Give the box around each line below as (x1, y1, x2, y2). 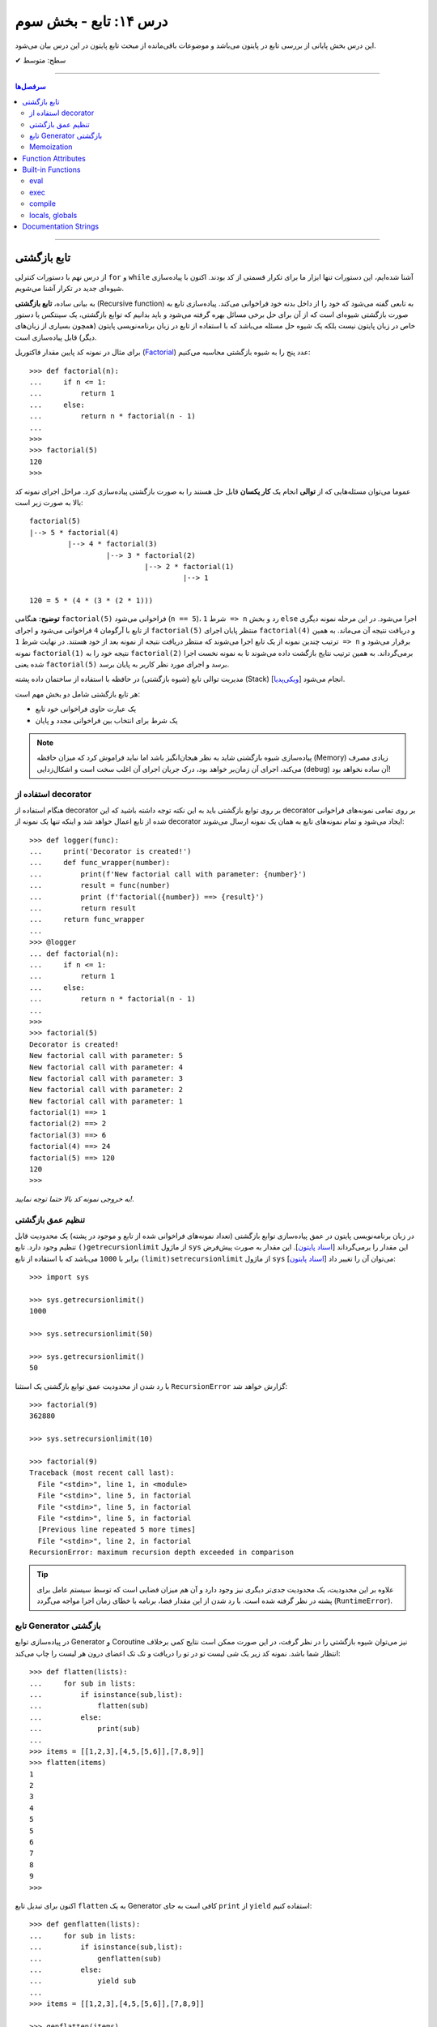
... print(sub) (29, 1724, 141, 1733)
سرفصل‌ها (15, 82, 46, 92)
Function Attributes (22, 153, 87, 163)
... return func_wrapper (29, 915, 145, 924)
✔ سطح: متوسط (15, 55, 66, 65)
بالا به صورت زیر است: (15, 497, 84, 507)
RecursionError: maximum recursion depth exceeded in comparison (29, 1548, 295, 1557)
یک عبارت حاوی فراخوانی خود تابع (35, 704, 137, 714)
